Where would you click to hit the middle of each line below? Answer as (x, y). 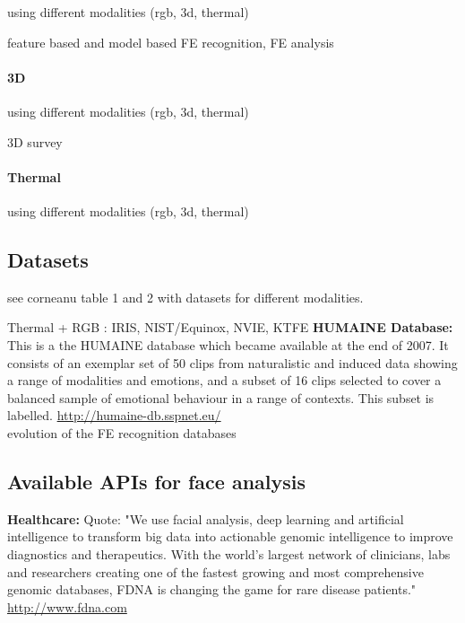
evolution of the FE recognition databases (122, 432)
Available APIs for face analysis (157, 481)
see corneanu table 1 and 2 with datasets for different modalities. (185, 297)
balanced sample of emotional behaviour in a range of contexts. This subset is (221, 397)
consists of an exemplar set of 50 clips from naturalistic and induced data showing (232, 362)
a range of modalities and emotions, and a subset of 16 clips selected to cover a (224, 380)
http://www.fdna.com (67, 606)
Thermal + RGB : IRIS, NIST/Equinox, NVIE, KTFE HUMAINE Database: (230, 327)
